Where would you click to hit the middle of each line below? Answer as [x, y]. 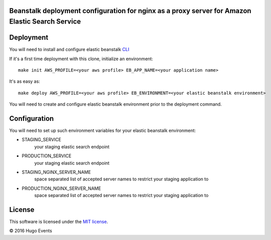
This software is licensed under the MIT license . [59, 222]
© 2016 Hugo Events [31, 231]
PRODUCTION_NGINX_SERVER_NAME [61, 188]
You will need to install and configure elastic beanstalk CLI [69, 50]
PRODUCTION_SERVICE [47, 156]
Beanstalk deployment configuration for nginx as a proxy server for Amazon [130, 11]
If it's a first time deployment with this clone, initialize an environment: [81, 59]
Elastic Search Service [45, 22]
